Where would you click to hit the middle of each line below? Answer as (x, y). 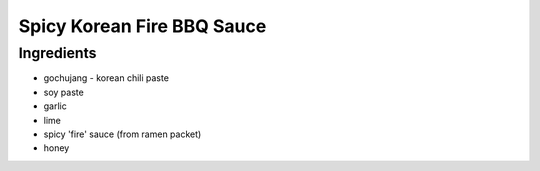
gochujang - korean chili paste (106, 78)
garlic (55, 106)
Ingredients (57, 53)
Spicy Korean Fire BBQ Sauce (142, 26)
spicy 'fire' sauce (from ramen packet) (122, 134)
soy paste (63, 92)
